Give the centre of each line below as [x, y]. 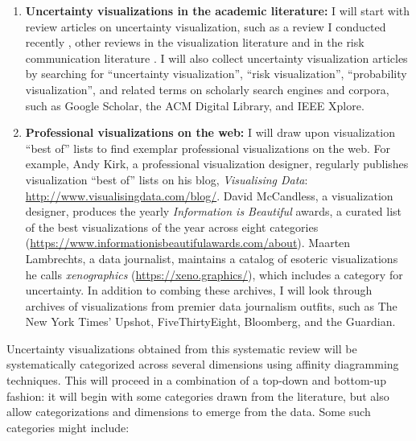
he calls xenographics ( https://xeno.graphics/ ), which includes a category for [214, 274]
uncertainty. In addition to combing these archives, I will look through [199, 290]
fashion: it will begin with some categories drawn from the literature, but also [198, 396]
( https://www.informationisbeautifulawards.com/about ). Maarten [188, 243]
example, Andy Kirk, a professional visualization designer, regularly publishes [217, 164]
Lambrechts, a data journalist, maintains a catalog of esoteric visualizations [212, 258]
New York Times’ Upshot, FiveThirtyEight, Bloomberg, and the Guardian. [210, 321]
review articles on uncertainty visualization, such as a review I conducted [206, 26]
